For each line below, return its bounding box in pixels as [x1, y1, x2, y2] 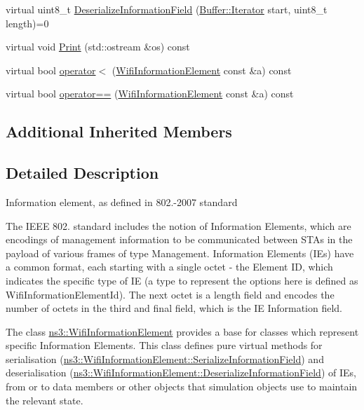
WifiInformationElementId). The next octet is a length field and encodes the [6, 287, 335, 301]
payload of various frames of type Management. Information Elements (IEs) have [6, 245, 354, 260]
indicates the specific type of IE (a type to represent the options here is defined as [6, 273, 358, 287]
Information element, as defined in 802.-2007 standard [6, 194, 238, 209]
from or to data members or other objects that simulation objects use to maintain [6, 379, 358, 394]
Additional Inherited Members [6, 121, 232, 142]
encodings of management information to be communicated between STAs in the [6, 232, 353, 247]
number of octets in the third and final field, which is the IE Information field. [6, 301, 343, 315]
